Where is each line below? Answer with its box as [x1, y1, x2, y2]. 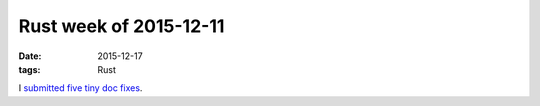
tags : [18, 63, 41, 75]
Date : [18, 50, 42, 62]
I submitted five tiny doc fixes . [18, 82, 143, 94]
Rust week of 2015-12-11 [18, 15, 225, 37]
